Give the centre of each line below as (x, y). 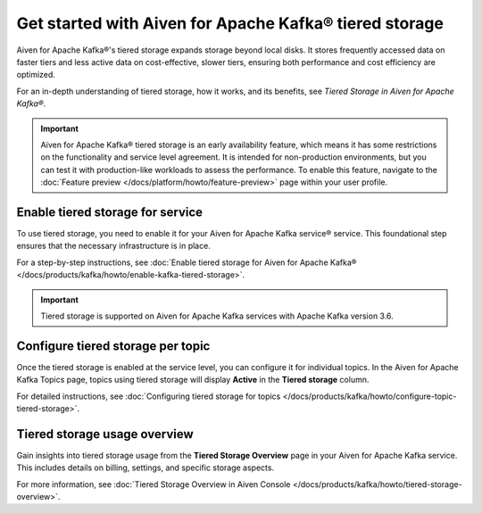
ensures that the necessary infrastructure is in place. (114, 246)
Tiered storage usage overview (105, 434)
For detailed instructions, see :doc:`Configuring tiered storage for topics (149, 396)
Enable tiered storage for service (110, 212)
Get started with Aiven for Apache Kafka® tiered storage (230, 23)
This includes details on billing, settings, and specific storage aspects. (145, 467)
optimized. (36, 75)
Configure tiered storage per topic (113, 346)
